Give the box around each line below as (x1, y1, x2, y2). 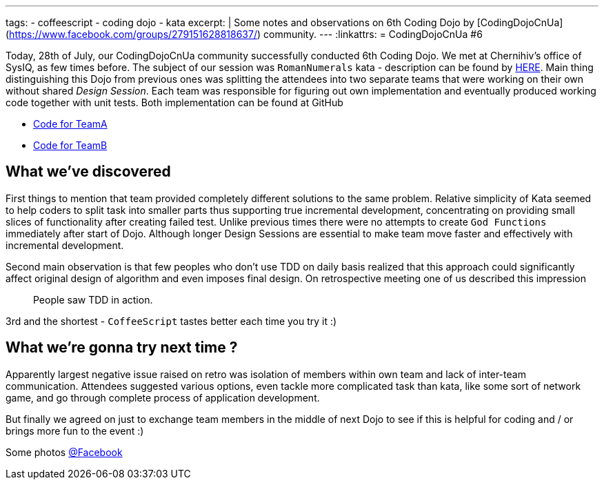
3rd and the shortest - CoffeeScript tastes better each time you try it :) (6, 315, 337, 327)
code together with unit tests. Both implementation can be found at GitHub (6, 97, 343, 108)
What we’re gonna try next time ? (6, 339, 238, 357)
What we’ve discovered (6, 163, 171, 181)
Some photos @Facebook (6, 446, 123, 458)
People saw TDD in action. (33, 293, 153, 306)
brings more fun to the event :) (6, 424, 144, 437)
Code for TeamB (33, 139, 108, 151)
